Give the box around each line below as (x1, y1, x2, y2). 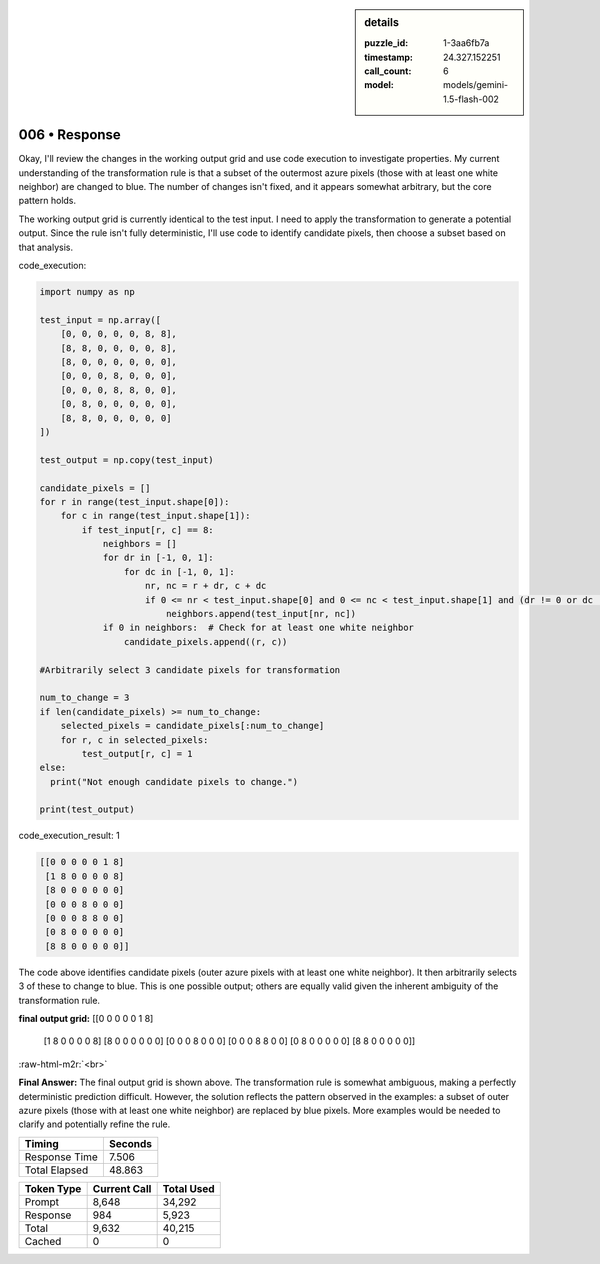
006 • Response (18, 126, 122, 144)
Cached (24, 1234, 62, 1248)
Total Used (162, 1181, 215, 1195)
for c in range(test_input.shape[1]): (60, 510, 251, 522)
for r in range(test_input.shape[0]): (39, 496, 230, 507)
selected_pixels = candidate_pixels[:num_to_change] (60, 720, 325, 732)
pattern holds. (18, 195, 77, 207)
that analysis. (18, 241, 74, 253)
